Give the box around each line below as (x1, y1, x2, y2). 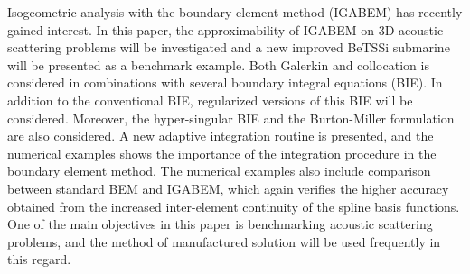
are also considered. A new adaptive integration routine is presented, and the (7, 126, 434, 145)
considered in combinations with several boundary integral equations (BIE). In (7, 73, 443, 92)
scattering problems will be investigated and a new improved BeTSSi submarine (7, 38, 450, 57)
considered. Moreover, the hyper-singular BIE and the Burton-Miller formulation (7, 108, 455, 127)
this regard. (7, 250, 71, 269)
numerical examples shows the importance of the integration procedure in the (7, 143, 437, 162)
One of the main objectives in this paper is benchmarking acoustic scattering (7, 215, 433, 233)
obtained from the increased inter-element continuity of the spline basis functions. (7, 196, 460, 215)
